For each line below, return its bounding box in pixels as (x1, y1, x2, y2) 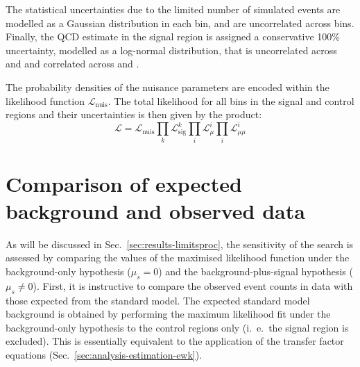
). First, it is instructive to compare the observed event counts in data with (33, 278, 353, 293)
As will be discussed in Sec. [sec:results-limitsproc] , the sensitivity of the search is (6, 236, 354, 251)
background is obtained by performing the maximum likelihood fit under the (6, 307, 331, 321)
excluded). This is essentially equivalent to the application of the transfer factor (6, 334, 344, 348)
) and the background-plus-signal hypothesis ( (158, 264, 353, 279)
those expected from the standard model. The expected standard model (6, 293, 310, 307)
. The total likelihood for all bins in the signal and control (108, 93, 354, 108)
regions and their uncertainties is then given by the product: (6, 107, 262, 122)
